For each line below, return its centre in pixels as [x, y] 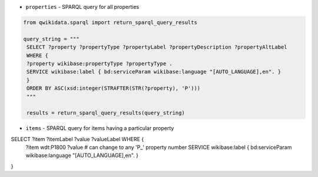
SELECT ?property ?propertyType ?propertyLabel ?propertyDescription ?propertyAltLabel [157, 47]
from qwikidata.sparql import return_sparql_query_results [110, 22]
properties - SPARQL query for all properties [82, 7]
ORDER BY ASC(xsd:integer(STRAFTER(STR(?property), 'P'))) [114, 88]
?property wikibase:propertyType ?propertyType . [100, 64]
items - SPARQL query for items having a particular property [100, 128]
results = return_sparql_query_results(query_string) [106, 113]
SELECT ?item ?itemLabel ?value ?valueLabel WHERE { [77, 139]
